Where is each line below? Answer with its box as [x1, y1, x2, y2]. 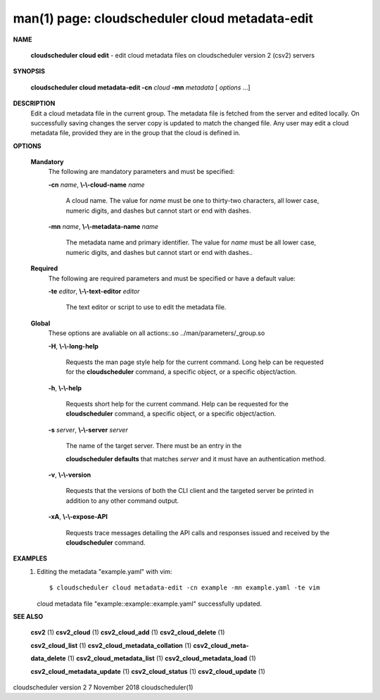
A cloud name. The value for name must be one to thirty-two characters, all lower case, [65, 196, 319, 205]
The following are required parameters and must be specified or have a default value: [48, 274, 296, 282]
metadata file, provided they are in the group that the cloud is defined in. [30, 129, 241, 137]
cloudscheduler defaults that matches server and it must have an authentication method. [65, 454, 327, 463]
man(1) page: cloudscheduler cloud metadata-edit [13, 11, 313, 26]
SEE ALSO [13, 612, 44, 620]
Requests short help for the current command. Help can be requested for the [65, 400, 289, 408]
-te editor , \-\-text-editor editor [48, 287, 140, 295]
